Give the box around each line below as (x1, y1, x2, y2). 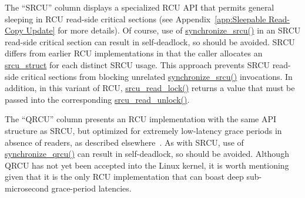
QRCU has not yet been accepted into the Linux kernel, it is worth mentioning (5, 159, 289, 171)
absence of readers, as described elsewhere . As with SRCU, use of (5, 136, 244, 148)
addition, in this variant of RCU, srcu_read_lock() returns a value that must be (5, 82, 295, 94)
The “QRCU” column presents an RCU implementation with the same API (5, 113, 277, 125)
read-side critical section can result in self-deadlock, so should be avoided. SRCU (5, 35, 295, 48)
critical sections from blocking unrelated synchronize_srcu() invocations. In (21, 70, 293, 82)
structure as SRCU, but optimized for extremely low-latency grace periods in (5, 124, 282, 136)
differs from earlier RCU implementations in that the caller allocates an (5, 47, 263, 59)
